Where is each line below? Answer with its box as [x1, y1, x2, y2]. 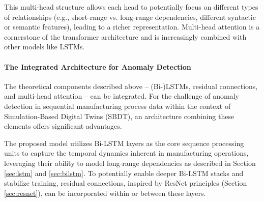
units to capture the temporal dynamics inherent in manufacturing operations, [4, 148, 249, 158]
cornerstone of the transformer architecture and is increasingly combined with [4, 31, 247, 42]
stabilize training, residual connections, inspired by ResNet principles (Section [4, 178, 247, 188]
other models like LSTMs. [4, 41, 85, 52]
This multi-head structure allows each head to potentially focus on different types [4, 2, 258, 12]
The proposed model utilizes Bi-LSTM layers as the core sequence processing [4, 137, 244, 148]
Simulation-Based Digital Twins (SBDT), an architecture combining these [4, 110, 234, 121]
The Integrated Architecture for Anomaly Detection [4, 61, 191, 72]
